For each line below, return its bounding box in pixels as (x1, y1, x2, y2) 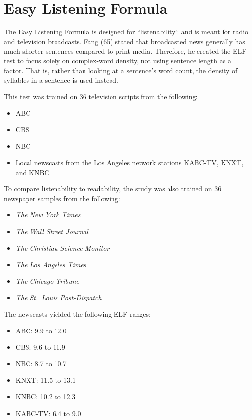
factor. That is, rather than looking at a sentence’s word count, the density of (4, 65, 238, 75)
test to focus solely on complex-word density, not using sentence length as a (4, 55, 231, 65)
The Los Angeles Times (15, 259, 86, 270)
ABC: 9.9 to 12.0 (15, 325, 67, 335)
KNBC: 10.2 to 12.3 (15, 391, 76, 401)
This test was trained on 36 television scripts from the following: (4, 91, 198, 101)
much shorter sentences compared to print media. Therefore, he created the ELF (4, 46, 247, 56)
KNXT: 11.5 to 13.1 (15, 375, 76, 385)
